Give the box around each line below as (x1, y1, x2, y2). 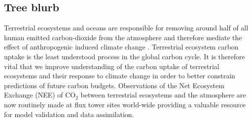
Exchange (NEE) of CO (4, 90, 76, 100)
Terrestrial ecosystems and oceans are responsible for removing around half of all (4, 23, 249, 33)
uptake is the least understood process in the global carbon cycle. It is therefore (4, 51, 245, 61)
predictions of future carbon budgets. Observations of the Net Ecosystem (4, 80, 224, 90)
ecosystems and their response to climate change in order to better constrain (4, 71, 235, 81)
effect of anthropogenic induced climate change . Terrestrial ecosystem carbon (4, 42, 239, 52)
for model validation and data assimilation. (4, 109, 134, 119)
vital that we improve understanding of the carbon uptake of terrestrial (4, 61, 219, 71)
